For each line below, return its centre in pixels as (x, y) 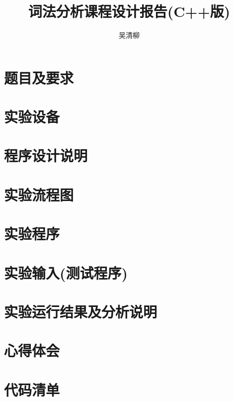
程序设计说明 (46, 155)
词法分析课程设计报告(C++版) (129, 11)
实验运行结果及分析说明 (81, 311)
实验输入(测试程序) (66, 272)
